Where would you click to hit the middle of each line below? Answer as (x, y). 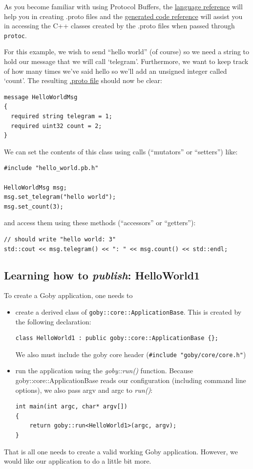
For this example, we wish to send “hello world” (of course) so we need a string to (127, 52)
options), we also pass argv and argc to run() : (84, 390)
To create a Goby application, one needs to (68, 295)
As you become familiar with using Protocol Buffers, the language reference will (123, 6)
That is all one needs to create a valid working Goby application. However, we (121, 451)
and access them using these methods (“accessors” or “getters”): (100, 223)
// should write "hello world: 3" (60, 239)
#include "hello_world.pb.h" (51, 168)
